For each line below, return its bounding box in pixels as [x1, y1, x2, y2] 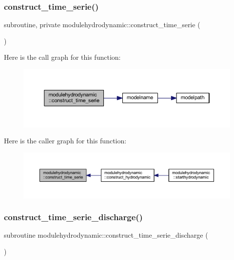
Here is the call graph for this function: [4, 52, 121, 62]
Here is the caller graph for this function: [4, 136, 127, 146]
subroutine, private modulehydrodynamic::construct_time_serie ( [4, 19, 200, 30]
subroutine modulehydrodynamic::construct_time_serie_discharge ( [4, 230, 208, 240]
